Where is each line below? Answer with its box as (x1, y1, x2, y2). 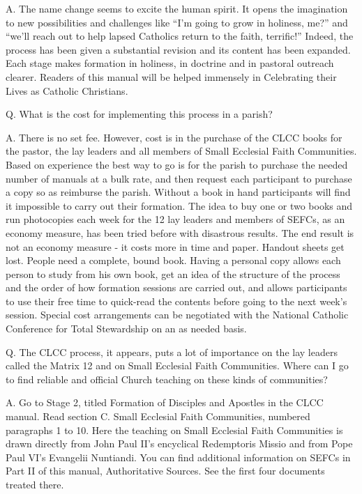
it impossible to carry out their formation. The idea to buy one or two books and (6, 198, 353, 213)
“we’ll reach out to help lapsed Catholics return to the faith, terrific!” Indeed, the (6, 29, 354, 43)
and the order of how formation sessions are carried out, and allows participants (6, 280, 347, 295)
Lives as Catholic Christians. (6, 83, 128, 98)
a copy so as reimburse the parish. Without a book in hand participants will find (6, 185, 351, 199)
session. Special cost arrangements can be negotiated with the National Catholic (6, 307, 349, 322)
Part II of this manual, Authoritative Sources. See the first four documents (6, 463, 325, 478)
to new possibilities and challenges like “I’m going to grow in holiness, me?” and (6, 15, 348, 29)
